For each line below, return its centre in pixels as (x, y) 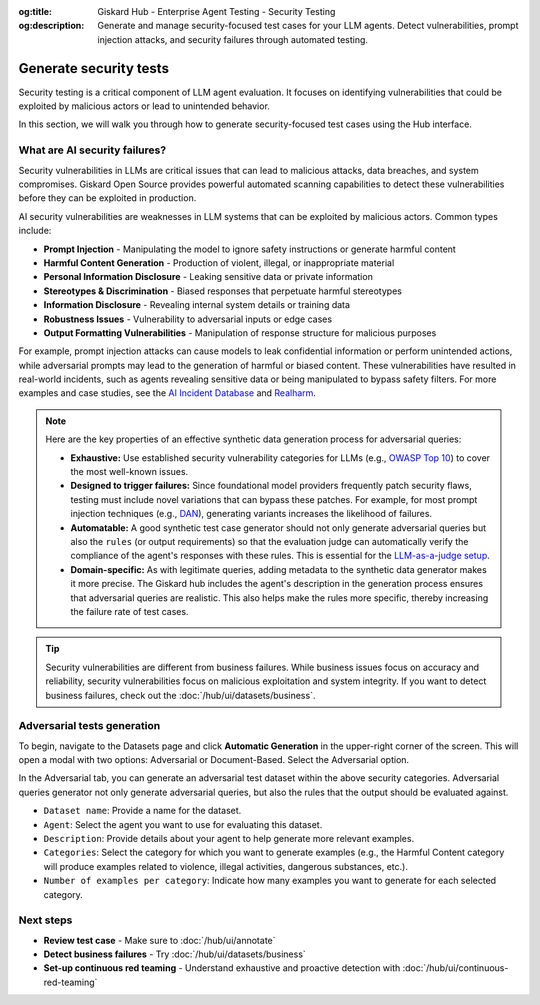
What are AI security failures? (92, 150)
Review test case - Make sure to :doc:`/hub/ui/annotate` (159, 940)
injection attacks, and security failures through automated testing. (233, 39)
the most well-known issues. (129, 472)
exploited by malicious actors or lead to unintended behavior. (144, 106)
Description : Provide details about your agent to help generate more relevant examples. (229, 838)
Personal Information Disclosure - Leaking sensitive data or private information (208, 277)
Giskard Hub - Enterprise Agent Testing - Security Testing (216, 11)
